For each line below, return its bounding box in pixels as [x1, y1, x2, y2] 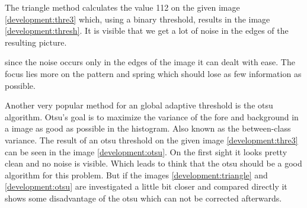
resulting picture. [5, 36, 67, 48]
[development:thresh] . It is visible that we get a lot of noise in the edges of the [5, 24, 289, 37]
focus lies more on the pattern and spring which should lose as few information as [5, 67, 302, 79]
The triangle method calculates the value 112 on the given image [5, 1, 240, 13]
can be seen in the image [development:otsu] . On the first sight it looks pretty [5, 145, 287, 158]
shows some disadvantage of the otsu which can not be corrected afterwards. [5, 191, 282, 204]
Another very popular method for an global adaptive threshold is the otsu [5, 99, 273, 111]
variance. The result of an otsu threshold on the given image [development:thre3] [5, 133, 298, 146]
